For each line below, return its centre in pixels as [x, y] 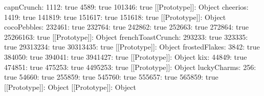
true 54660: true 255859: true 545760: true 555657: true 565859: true [111, 77]
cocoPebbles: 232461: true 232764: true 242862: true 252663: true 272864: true [127, 27]
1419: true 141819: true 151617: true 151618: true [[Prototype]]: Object [115, 17]
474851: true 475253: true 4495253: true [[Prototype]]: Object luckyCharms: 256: [130, 67]
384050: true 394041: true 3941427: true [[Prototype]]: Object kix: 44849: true [126, 56]
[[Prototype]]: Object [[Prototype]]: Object [70, 87]
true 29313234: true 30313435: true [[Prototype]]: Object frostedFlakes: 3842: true [132, 47]
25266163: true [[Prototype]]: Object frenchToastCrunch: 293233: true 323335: [126, 37]
